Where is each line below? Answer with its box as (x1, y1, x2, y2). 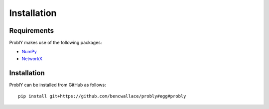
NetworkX (21, 55, 42, 62)
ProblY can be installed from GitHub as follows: (9, 82, 107, 88)
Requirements (9, 26, 54, 35)
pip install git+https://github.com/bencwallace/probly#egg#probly (18, 94, 186, 99)
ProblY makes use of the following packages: (9, 40, 102, 46)
